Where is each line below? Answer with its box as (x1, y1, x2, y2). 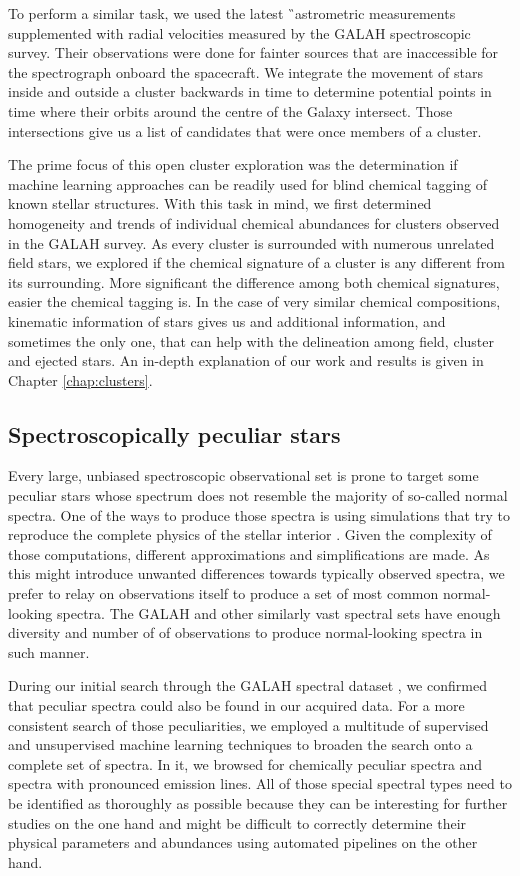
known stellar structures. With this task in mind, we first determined (8, 193, 432, 214)
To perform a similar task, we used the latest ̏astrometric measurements (8, 3, 456, 23)
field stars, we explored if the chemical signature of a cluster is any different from (8, 252, 505, 273)
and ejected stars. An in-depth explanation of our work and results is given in (8, 350, 484, 371)
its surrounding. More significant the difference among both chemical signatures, (8, 271, 500, 292)
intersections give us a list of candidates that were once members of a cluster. (8, 120, 482, 141)
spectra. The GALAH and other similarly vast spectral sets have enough (57, 602, 501, 623)
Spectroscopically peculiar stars (8, 418, 341, 449)
